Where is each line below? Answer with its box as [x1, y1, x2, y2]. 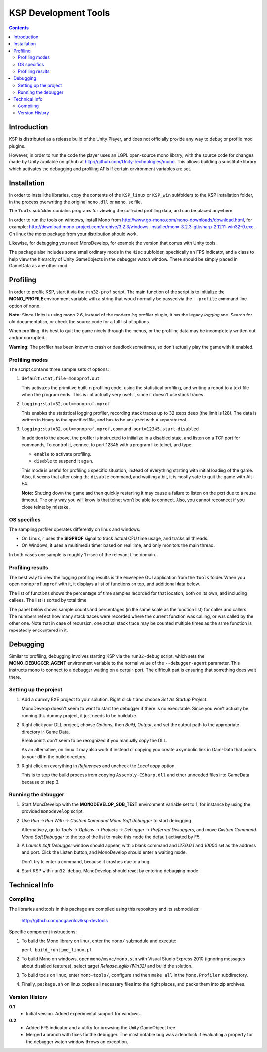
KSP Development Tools [9, 7, 110, 18]
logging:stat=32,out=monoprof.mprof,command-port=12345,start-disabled [21, 426, 199, 432]
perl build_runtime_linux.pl [21, 947, 92, 953]
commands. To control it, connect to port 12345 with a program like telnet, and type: [21, 442, 193, 448]
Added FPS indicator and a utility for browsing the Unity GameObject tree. [26, 1024, 177, 1030]
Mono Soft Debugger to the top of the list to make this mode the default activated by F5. [21, 834, 201, 840]
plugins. [9, 143, 26, 149]
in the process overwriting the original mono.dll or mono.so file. [9, 199, 142, 205]
